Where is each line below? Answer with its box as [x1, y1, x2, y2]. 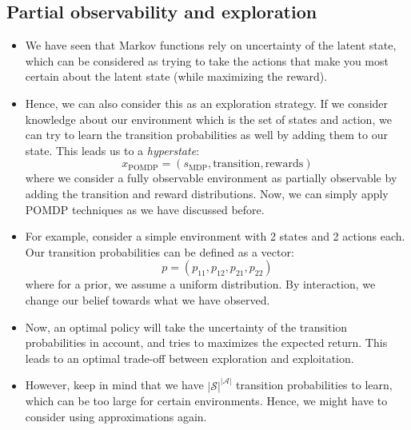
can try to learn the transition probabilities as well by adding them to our [25, 126, 388, 143]
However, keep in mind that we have [25, 376, 204, 393]
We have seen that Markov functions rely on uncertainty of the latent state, [25, 37, 397, 54]
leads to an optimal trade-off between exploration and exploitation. [25, 349, 354, 366]
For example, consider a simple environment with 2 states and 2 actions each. [25, 228, 405, 245]
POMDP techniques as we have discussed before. [25, 201, 265, 217]
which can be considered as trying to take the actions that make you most [25, 52, 389, 69]
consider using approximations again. [25, 408, 207, 424]
